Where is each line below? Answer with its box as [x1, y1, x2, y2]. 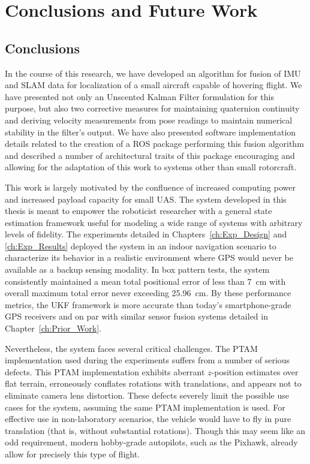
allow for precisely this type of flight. [5, 447, 140, 460]
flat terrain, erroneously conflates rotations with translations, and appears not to [5, 377, 302, 390]
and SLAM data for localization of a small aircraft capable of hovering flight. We [5, 79, 302, 91]
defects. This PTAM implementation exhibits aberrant [5, 365, 205, 378]
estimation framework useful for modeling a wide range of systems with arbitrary [5, 216, 303, 228]
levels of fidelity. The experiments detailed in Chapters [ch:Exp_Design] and [5, 228, 287, 240]
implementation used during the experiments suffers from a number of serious [5, 354, 290, 366]
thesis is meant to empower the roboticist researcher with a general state [5, 204, 272, 217]
